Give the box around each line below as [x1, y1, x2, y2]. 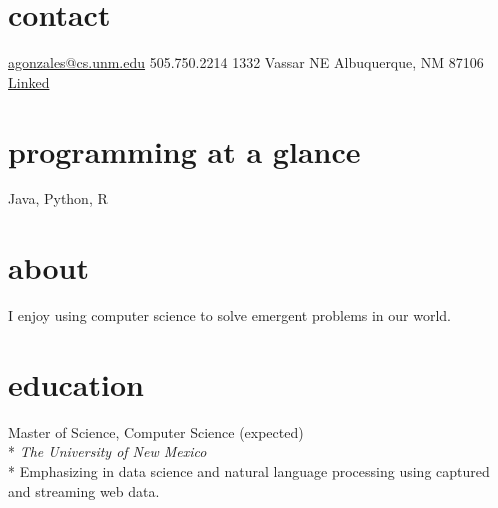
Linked [8, 71, 50, 92]
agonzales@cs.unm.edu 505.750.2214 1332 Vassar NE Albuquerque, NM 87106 [8, 52, 484, 73]
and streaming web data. [8, 480, 160, 501]
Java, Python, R [8, 188, 108, 209]
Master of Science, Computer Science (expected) [8, 421, 304, 442]
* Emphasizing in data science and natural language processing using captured [8, 461, 490, 482]
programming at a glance [8, 130, 361, 171]
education [8, 363, 144, 404]
